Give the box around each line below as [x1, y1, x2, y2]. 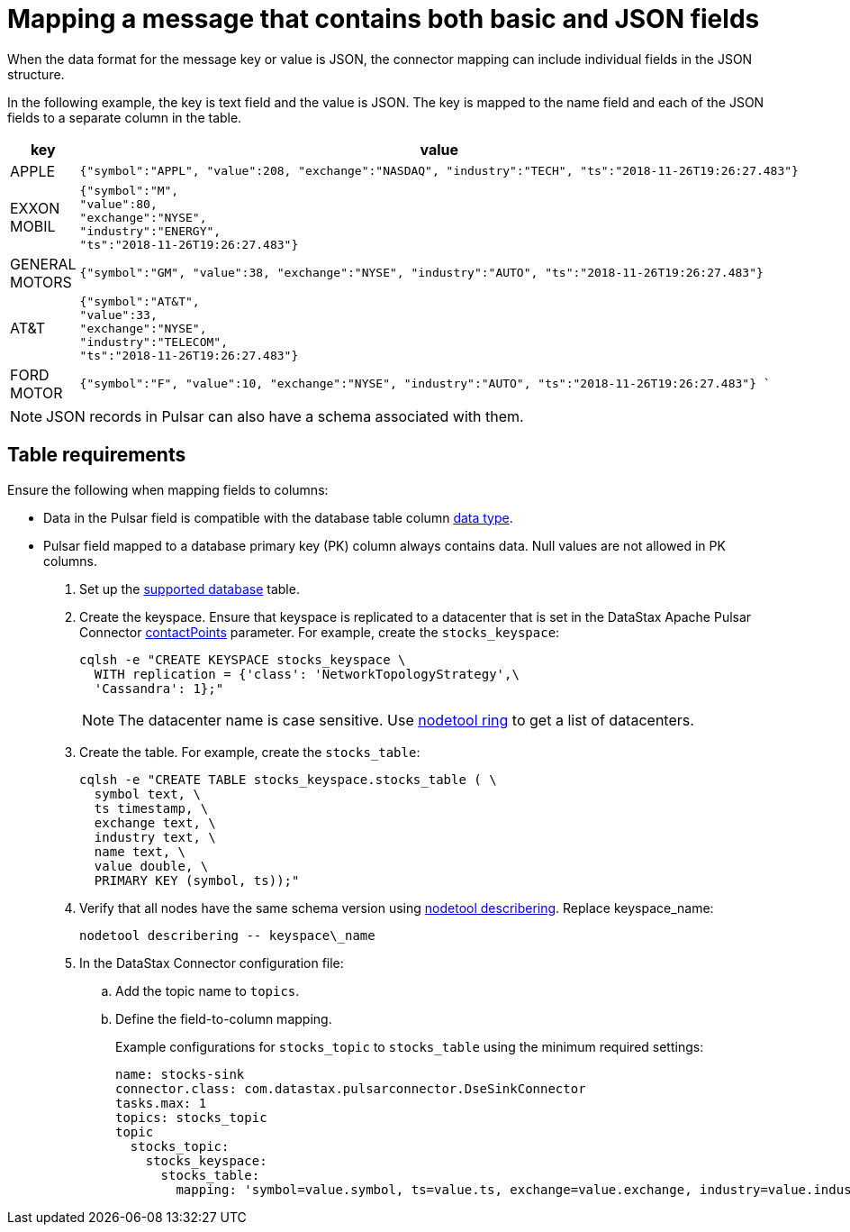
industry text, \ [94, 829, 216, 844]
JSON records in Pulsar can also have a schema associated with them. [46, 406, 524, 425]
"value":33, [79, 307, 158, 322]
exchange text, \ [94, 815, 216, 830]
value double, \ [94, 858, 209, 873]
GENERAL [10, 254, 77, 273]
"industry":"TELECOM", [79, 334, 228, 349]
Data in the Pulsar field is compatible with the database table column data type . [43, 509, 513, 525]
